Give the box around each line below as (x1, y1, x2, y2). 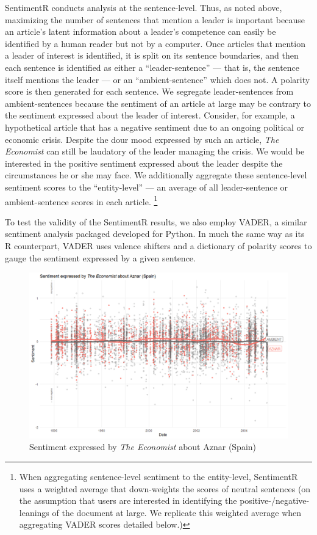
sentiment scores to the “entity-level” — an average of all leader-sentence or (5, 180, 288, 193)
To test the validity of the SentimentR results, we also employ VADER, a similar (5, 215, 307, 228)
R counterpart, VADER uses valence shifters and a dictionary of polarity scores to (5, 239, 312, 252)
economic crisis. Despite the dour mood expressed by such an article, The (5, 133, 279, 145)
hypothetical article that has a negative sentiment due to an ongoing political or (5, 120, 305, 133)
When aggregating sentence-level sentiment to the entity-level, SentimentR (19, 470, 298, 482)
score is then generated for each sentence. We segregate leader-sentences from (5, 85, 294, 98)
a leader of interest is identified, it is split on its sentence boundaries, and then (5, 49, 299, 62)
